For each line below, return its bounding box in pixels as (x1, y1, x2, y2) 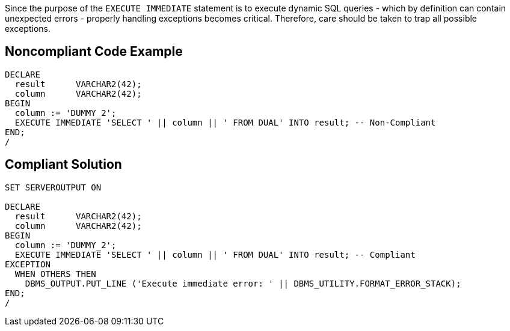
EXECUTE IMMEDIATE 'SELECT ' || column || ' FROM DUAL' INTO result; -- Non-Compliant (14, 117, 436, 127)
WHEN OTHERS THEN (14, 269, 96, 279)
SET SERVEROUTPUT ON (5, 182, 102, 192)
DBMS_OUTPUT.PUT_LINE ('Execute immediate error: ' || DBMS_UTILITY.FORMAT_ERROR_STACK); (25, 278, 461, 288)
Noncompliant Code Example (5, 44, 183, 59)
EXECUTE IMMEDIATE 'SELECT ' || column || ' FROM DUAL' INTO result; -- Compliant (14, 249, 416, 260)
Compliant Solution (5, 157, 122, 172)
